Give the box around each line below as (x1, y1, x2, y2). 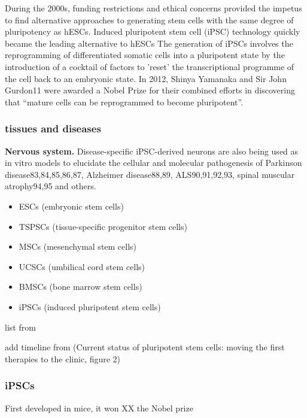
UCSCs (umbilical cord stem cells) (19, 260, 145, 272)
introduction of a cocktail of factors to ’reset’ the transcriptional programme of (5, 60, 294, 72)
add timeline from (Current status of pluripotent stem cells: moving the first (5, 341, 285, 353)
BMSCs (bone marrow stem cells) (19, 280, 142, 293)
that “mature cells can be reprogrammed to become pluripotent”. (5, 95, 244, 108)
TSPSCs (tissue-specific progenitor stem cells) (19, 220, 187, 232)
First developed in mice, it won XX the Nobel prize (5, 401, 193, 414)
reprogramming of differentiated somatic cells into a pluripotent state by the (5, 49, 285, 61)
